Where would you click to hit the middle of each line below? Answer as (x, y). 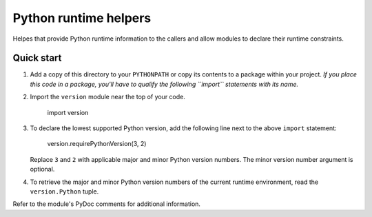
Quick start (37, 58)
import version (68, 112)
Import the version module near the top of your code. (108, 97)
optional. (42, 169)
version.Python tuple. (64, 191)
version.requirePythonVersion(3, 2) (97, 144)
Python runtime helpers (82, 18)
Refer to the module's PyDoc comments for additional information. (107, 204)
